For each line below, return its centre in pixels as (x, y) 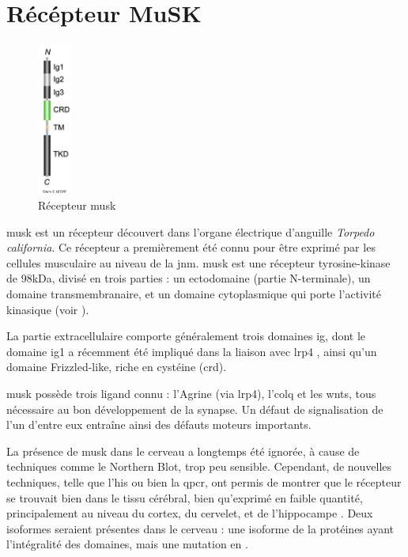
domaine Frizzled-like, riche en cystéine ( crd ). (117, 367)
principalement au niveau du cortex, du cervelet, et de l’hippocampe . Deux (190, 513)
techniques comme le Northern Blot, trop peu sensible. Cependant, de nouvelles (199, 466)
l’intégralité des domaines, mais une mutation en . (127, 544)
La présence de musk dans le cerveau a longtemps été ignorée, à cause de (183, 451)
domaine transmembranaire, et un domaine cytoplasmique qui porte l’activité (194, 293)
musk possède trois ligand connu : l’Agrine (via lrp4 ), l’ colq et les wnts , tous (191, 393)
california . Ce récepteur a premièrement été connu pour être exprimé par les (191, 247)
